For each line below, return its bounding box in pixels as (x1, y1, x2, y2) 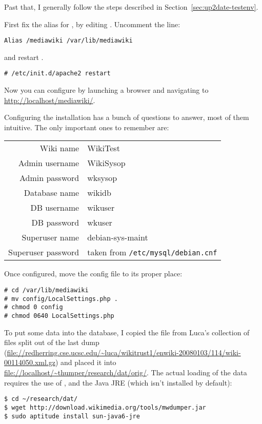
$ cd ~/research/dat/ (4, 395, 78, 403)
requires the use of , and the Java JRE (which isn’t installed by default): (4, 377, 232, 388)
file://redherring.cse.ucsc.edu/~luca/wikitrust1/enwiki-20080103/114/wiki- (7, 347, 241, 357)
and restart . (4, 51, 44, 62)
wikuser (87, 201, 115, 214)
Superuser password (8, 246, 79, 258)
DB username (30, 201, 79, 214)
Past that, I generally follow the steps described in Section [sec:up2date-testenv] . (4, 2, 258, 12)
